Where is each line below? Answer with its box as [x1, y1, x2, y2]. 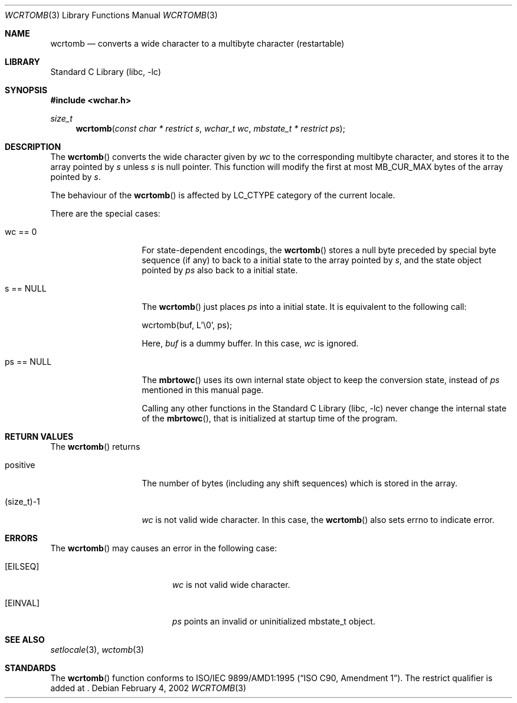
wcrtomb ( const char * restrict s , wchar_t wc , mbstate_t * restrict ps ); [76, 123, 345, 133]
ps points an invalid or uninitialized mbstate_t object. [172, 616, 375, 626]
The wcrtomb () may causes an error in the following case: [50, 543, 277, 553]
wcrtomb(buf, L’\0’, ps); [142, 320, 233, 330]
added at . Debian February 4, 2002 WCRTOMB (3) [50, 683, 247, 693]
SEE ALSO [5, 635, 45, 645]
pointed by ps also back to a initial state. [142, 265, 298, 275]
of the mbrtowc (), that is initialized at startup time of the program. [142, 413, 398, 423]
